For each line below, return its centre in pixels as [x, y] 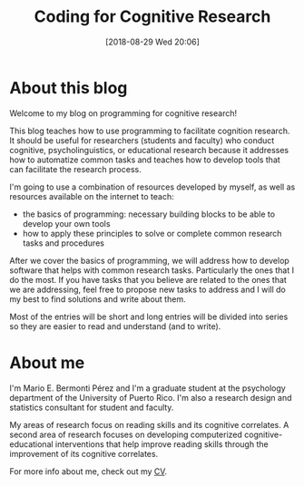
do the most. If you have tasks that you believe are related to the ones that [148, 279]
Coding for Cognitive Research [152, 17]
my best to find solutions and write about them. [98, 299]
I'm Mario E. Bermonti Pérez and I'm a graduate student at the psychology [147, 388]
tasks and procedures [63, 243]
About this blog [69, 87]
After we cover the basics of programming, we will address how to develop [150, 260]
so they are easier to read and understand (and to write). [115, 326]
